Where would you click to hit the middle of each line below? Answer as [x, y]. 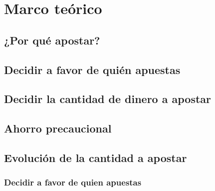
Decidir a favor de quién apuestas [92, 69]
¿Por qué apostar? [52, 40]
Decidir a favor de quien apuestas [73, 182]
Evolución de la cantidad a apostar [96, 157]
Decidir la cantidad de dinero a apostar [108, 99]
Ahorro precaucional [58, 128]
